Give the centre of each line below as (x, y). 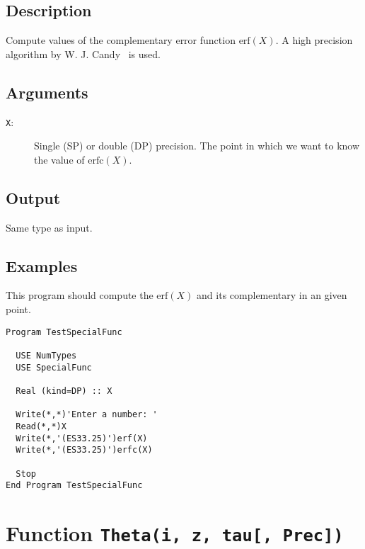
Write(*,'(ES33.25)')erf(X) (82, 438)
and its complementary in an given (272, 295)
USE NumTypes (46, 355)
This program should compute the (80, 295)
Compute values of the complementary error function (121, 40)
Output (33, 197)
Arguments (47, 92)
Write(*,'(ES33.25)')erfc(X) (84, 450)
